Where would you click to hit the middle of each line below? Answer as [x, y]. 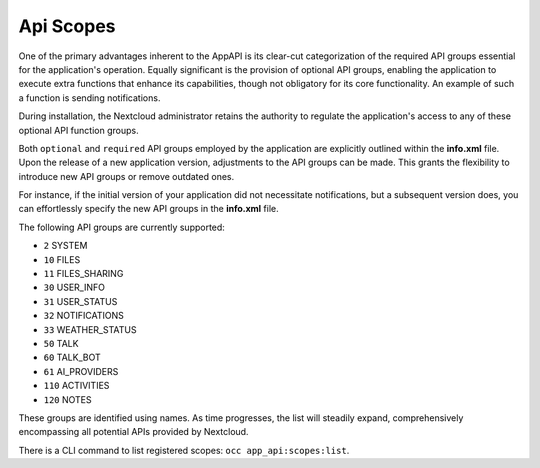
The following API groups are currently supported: [121, 227]
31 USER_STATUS [80, 301]
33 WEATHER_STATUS [90, 329]
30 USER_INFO [74, 287]
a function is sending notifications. [89, 97]
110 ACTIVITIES [76, 386]
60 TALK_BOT [72, 357]
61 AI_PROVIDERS [81, 371]
